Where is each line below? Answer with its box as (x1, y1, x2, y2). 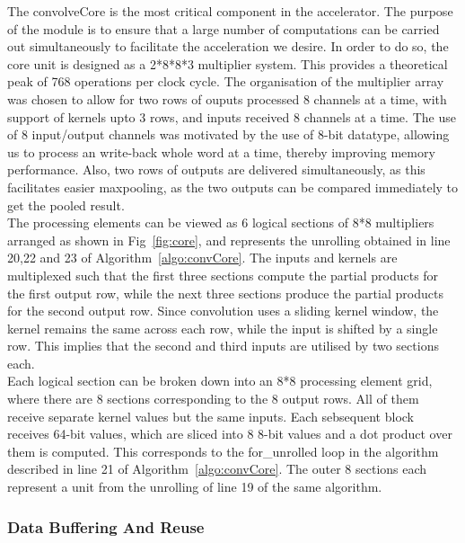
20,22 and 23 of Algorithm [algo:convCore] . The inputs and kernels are (7, 248, 398, 267)
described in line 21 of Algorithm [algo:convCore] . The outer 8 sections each (7, 459, 427, 478)
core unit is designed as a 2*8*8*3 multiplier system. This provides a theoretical (7, 54, 448, 73)
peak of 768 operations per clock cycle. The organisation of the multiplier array (7, 72, 444, 91)
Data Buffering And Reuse (7, 515, 205, 538)
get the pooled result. (7, 195, 125, 214)
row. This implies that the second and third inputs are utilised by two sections (7, 336, 439, 355)
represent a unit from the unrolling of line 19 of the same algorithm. (7, 477, 382, 496)
